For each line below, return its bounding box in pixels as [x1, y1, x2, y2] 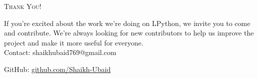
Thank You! [4, 1, 41, 11]
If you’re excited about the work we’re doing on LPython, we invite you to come [4, 17, 250, 28]
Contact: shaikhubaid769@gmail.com [4, 47, 116, 57]
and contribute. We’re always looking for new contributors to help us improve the [4, 27, 254, 38]
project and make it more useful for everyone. [4, 37, 143, 47]
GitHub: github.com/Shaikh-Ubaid [4, 63, 111, 74]
